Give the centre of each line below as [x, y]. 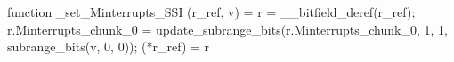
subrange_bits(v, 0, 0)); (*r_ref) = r [109, 46]
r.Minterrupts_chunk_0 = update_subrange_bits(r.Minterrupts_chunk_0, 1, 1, [227, 29]
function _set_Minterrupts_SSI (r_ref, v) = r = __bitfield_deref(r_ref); [211, 12]
